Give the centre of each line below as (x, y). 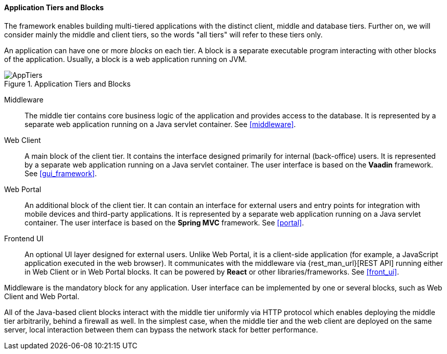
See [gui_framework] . (61, 173)
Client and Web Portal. (42, 296)
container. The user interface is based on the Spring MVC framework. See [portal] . (164, 222)
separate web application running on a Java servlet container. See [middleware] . (160, 124)
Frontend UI (24, 238)
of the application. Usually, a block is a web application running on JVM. (126, 59)
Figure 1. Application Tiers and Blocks (68, 84)
